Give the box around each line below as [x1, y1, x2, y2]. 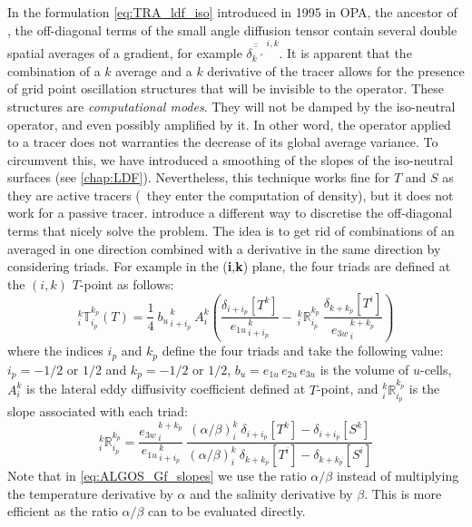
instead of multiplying [336, 466, 459, 485]
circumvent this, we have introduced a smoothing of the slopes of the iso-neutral [7, 150, 454, 169]
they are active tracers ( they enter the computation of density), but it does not [7, 185, 454, 204]
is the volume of [320, 359, 409, 378]
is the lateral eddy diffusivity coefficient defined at [26, 379, 306, 398]
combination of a [7, 61, 101, 80]
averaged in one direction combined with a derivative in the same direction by [7, 239, 441, 258]
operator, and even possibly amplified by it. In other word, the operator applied [7, 114, 451, 133]
